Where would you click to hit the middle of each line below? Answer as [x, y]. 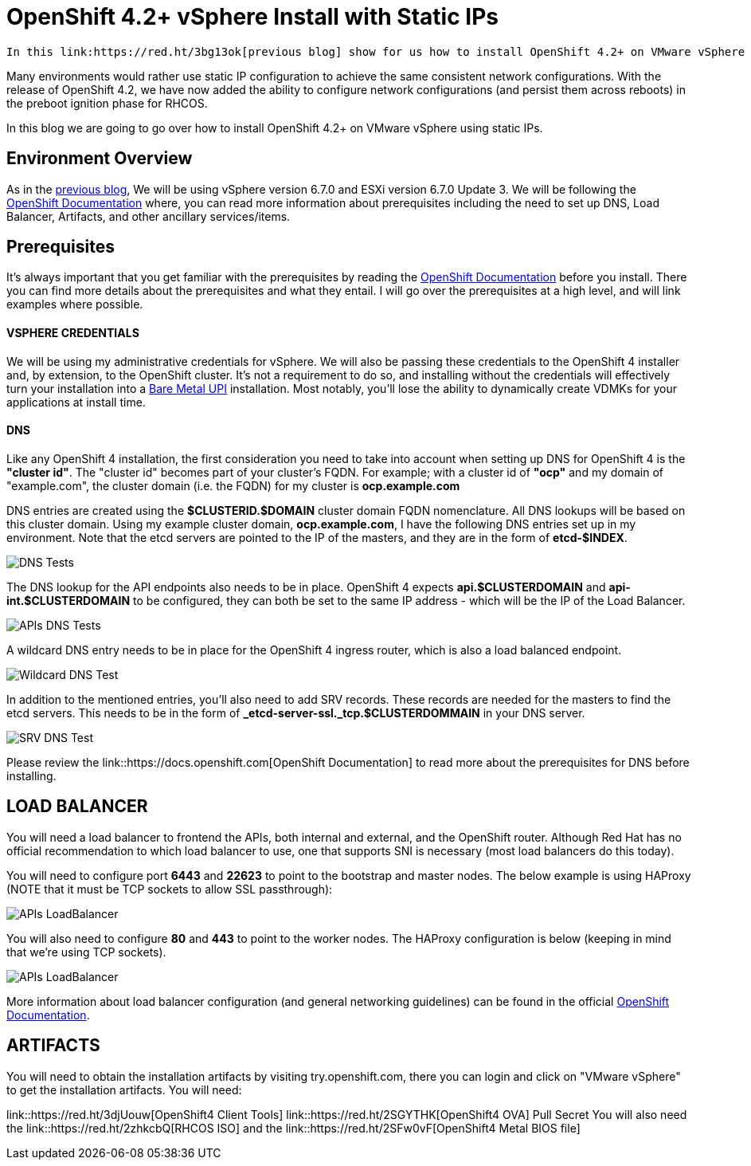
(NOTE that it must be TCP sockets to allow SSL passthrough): [170, 889]
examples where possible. [75, 304]
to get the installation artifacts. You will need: [124, 1089]
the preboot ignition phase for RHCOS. [107, 103]
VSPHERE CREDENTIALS [73, 333]
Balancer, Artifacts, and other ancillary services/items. [149, 216]
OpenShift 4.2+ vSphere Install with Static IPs [252, 17]
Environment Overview [100, 159]
